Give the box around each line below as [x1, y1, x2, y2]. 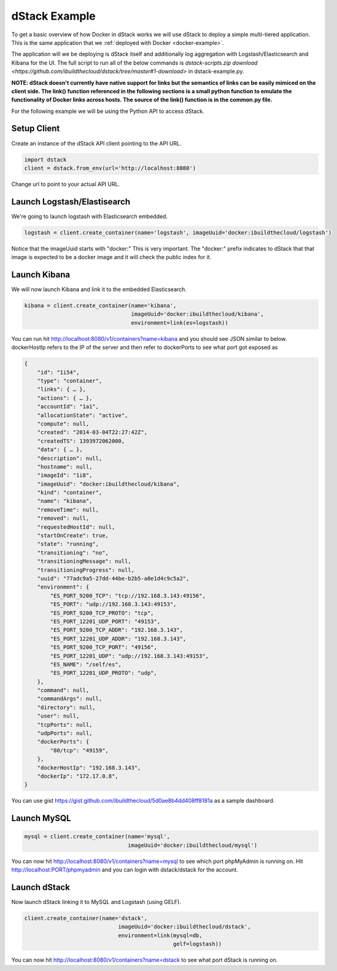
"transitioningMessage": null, [37, 558, 131, 565]
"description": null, [37, 454, 103, 462]
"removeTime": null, [37, 506, 99, 513]
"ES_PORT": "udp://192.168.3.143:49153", [50, 601, 177, 608]
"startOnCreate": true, [37, 532, 109, 539]
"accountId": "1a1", [37, 403, 99, 410]
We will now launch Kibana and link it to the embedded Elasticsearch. [11, 286, 187, 293]
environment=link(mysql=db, [118, 932, 203, 939]
